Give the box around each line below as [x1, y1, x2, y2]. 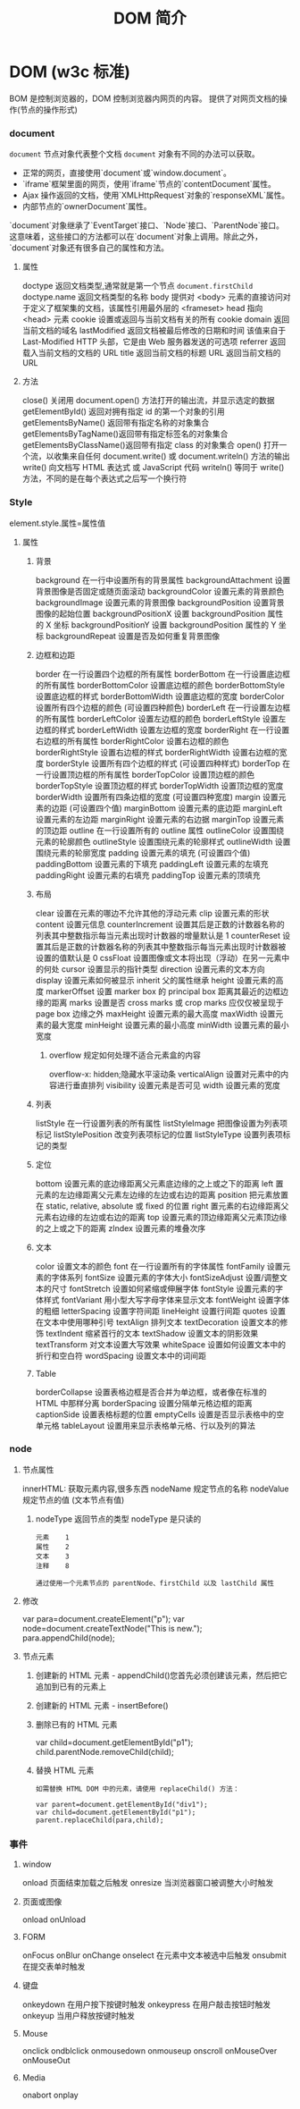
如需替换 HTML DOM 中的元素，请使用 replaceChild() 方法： [35, 1784, 240, 1793]
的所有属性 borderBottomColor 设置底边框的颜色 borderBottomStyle [35, 679, 286, 690]
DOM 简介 [112, 8, 187, 29]
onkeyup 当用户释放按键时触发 [21, 2011, 136, 2021]
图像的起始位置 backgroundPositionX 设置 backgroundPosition [35, 608, 266, 619]
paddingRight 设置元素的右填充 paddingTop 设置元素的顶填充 [35, 869, 261, 881]
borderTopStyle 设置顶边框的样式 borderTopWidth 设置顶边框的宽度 [35, 780, 284, 791]
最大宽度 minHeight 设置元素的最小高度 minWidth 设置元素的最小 [51, 1019, 289, 1030]
